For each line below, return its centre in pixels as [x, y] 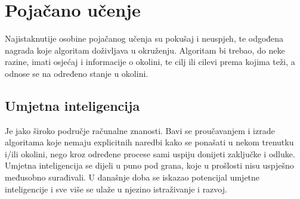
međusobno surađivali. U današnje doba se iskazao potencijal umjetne [132, 177]
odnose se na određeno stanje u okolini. [77, 73]
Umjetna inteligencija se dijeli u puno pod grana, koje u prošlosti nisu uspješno [149, 165]
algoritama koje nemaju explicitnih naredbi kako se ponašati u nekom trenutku [149, 142]
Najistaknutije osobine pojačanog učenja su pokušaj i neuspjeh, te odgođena [144, 38]
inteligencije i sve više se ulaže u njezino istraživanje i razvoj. [116, 189]
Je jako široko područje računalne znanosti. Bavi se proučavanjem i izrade [140, 130]
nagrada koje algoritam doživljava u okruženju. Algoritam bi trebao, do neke [145, 50]
